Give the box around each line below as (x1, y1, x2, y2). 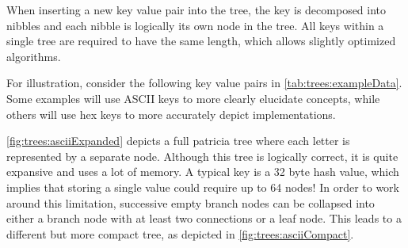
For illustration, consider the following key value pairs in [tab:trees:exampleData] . (6, 74, 402, 91)
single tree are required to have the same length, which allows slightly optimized (6, 32, 396, 49)
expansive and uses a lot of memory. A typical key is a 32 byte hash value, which (6, 163, 399, 180)
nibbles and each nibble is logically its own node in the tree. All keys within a (6, 17, 384, 33)
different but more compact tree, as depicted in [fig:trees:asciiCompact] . (6, 225, 354, 242)
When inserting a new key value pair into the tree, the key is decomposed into (6, 2, 387, 17)
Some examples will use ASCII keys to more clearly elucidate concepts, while (6, 90, 380, 106)
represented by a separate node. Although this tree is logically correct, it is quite (6, 147, 398, 164)
